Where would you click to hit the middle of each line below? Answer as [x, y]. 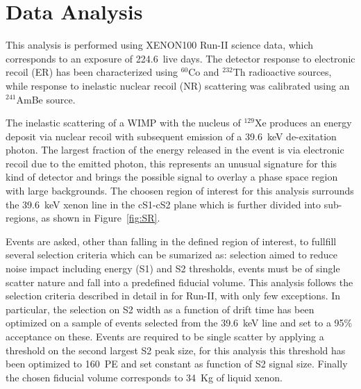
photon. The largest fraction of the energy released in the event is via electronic [175, 150]
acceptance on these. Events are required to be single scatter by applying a [165, 336]
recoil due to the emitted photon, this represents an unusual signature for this [171, 163]
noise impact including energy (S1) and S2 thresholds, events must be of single [173, 268]
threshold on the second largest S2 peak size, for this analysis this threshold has [176, 350]
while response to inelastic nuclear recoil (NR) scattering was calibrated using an [178, 85]
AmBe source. [46, 99]
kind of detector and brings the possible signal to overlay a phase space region [172, 177]
